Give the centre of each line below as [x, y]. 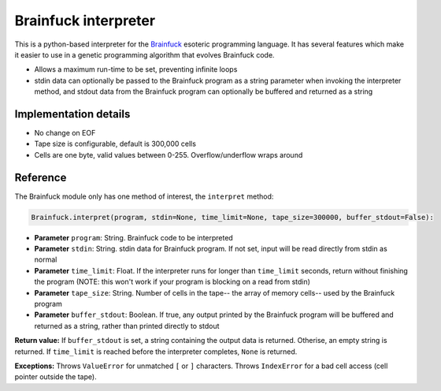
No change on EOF [65, 133]
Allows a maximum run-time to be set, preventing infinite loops [136, 69]
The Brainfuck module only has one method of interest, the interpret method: [144, 196]
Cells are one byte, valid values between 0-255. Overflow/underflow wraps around [169, 155]
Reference [41, 177]
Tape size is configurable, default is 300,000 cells [115, 144]
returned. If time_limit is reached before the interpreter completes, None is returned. [156, 352]
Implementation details [72, 114]
